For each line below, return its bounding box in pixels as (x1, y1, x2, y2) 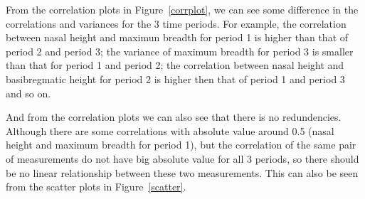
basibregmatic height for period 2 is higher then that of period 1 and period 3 (6, 71, 345, 86)
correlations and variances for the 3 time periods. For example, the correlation (6, 16, 347, 31)
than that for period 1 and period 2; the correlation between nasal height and (6, 58, 344, 72)
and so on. (6, 85, 51, 100)
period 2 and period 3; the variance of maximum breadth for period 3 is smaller (6, 43, 354, 58)
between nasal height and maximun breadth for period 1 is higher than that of (6, 30, 349, 45)
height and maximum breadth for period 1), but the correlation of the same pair (6, 137, 356, 152)
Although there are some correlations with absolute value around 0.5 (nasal (6, 123, 334, 138)
